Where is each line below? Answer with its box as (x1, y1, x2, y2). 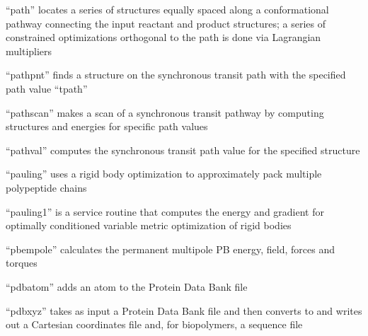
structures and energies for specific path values (6, 119, 208, 134)
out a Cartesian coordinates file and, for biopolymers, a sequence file (6, 317, 303, 332)
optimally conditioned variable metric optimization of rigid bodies (6, 218, 292, 233)
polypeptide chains (6, 180, 87, 195)
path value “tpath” (6, 81, 88, 95)
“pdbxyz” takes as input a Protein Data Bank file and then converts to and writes (6, 303, 362, 318)
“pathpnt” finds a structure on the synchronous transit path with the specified (6, 67, 346, 82)
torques (6, 255, 38, 270)
